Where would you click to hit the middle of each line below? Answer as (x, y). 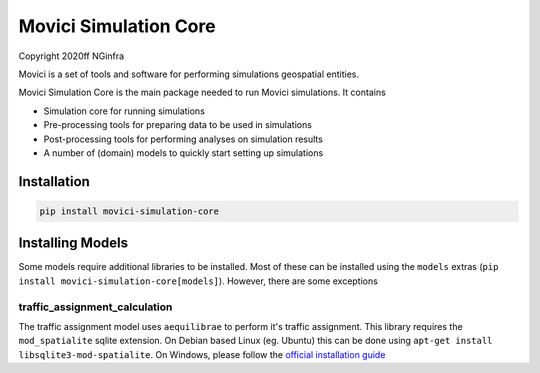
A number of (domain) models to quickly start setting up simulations (183, 152)
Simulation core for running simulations (124, 111)
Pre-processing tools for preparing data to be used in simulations (177, 125)
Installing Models (73, 243)
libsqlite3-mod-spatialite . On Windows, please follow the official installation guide (202, 354)
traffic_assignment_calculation (95, 307)
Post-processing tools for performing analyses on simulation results (183, 139)
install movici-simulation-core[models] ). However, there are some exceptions (198, 281)
